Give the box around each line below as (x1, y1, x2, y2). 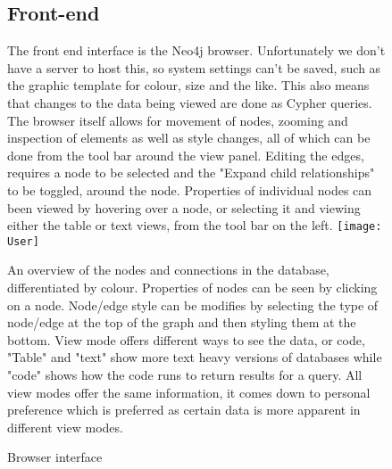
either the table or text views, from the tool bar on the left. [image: (7, 216, 382, 234)
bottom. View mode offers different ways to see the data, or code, (7, 330, 365, 349)
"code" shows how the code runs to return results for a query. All (7, 366, 363, 384)
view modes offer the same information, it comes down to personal (7, 383, 371, 401)
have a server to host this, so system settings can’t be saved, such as (7, 58, 381, 77)
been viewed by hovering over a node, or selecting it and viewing (7, 198, 361, 217)
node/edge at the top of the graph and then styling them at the (7, 313, 356, 332)
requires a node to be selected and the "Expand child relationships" (7, 163, 375, 182)
